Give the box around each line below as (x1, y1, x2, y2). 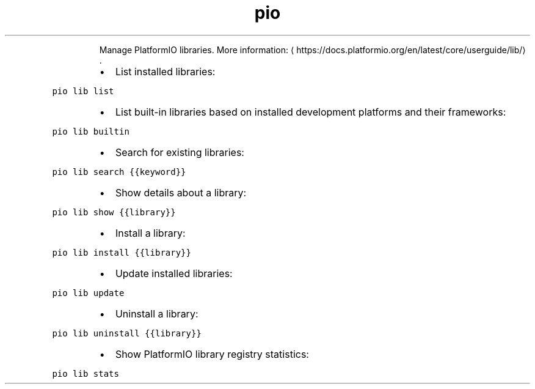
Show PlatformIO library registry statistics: (115, 347, 309, 360)
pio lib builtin (52, 126, 129, 136)
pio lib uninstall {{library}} (52, 328, 202, 338)
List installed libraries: (115, 65, 216, 78)
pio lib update (52, 287, 125, 298)
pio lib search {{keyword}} (52, 166, 186, 177)
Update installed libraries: (115, 267, 233, 280)
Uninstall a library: (115, 307, 198, 320)
